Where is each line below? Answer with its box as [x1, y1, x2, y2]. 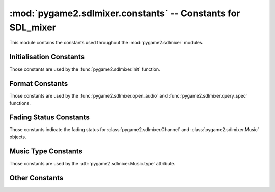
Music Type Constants [9, 147, 83, 155]
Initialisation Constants [9, 53, 85, 61]
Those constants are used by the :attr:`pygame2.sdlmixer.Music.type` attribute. [9, 160, 176, 166]
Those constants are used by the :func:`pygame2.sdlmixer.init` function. [9, 66, 160, 72]
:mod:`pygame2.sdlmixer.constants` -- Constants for [9, 8, 240, 19]
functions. [9, 100, 31, 106]
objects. [9, 134, 26, 140]
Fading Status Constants [9, 113, 90, 122]
